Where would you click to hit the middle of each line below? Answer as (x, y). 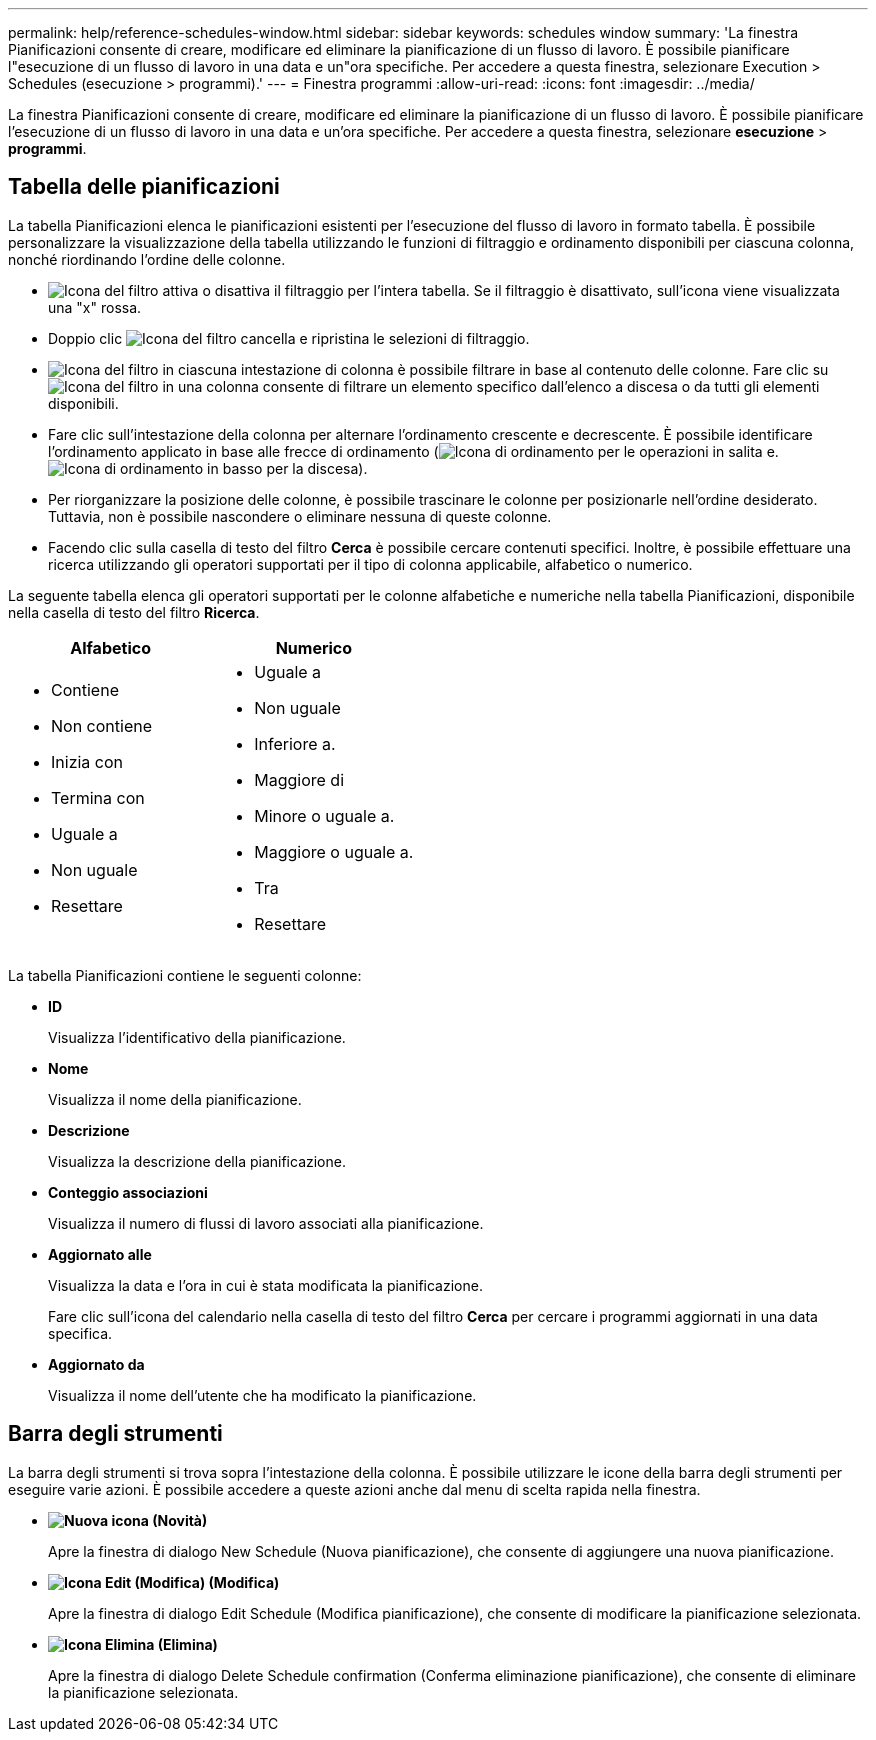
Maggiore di (299, 779)
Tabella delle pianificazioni (144, 187)
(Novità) (180, 1520)
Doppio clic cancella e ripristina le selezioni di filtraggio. (289, 338)
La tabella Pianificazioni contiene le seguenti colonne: (185, 975)
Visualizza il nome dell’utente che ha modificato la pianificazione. (262, 1395)
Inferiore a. (295, 743)
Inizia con (87, 761)
